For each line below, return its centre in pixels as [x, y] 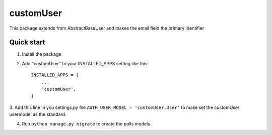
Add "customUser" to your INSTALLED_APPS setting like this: [85, 63]
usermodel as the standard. [38, 114]
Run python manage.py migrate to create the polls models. [87, 123]
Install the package [42, 54]
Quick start [27, 42]
